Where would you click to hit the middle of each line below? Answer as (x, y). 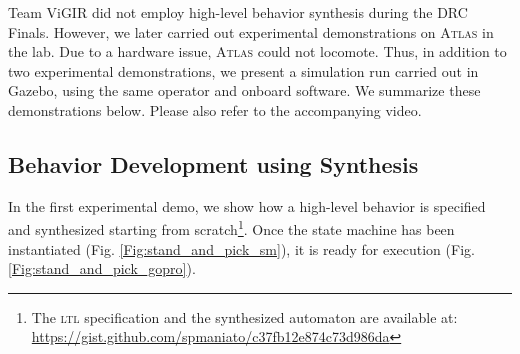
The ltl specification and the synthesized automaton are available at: (244, 316)
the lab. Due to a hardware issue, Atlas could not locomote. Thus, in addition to (257, 51)
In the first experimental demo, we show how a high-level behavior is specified (247, 205)
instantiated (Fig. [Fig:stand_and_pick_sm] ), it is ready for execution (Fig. (241, 248)
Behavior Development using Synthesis (213, 163)
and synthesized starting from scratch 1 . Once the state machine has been (231, 228)
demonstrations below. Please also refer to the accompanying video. (215, 109)
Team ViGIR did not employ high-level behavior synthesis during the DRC (238, 12)
